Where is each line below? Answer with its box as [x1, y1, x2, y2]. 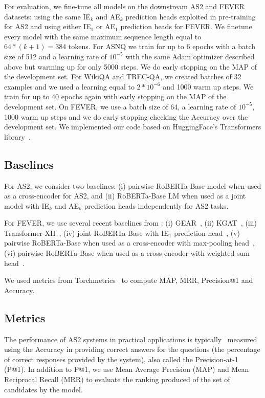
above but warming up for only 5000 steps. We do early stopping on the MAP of [4, 61, 257, 72]
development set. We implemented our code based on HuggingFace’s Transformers [4, 121, 261, 132]
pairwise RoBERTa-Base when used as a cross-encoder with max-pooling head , [4, 237, 255, 248]
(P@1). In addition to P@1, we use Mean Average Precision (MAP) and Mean [4, 364, 249, 374]
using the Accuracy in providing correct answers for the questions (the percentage [4, 344, 260, 355]
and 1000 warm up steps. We [163, 81, 254, 92]
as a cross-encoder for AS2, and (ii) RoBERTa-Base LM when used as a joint [4, 190, 246, 201]
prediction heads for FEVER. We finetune [120, 21, 252, 32]
